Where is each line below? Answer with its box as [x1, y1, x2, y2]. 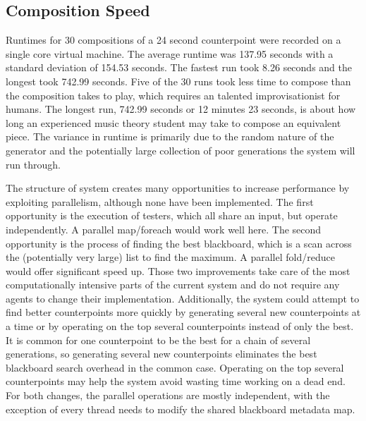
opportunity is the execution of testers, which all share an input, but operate [6, 208, 338, 223]
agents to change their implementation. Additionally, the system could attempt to [6, 291, 360, 305]
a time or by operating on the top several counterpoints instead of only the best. [6, 319, 354, 334]
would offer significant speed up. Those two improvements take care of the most [6, 263, 350, 278]
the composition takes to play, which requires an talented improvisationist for [6, 87, 341, 102]
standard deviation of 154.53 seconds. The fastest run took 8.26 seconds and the [6, 60, 353, 75]
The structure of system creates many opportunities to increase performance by [6, 181, 350, 195]
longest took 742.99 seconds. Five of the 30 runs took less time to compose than [6, 73, 351, 88]
